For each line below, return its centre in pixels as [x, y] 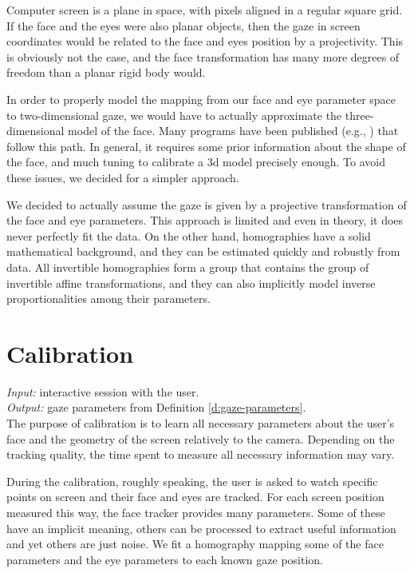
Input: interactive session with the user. [103, 391]
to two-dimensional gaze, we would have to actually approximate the [174, 115]
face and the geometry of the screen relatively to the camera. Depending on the [201, 438]
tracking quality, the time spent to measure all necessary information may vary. [201, 454]
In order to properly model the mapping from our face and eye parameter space [201, 99]
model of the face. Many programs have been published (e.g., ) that [233, 131]
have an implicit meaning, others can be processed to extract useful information [201, 528]
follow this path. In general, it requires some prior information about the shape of [206, 146]
